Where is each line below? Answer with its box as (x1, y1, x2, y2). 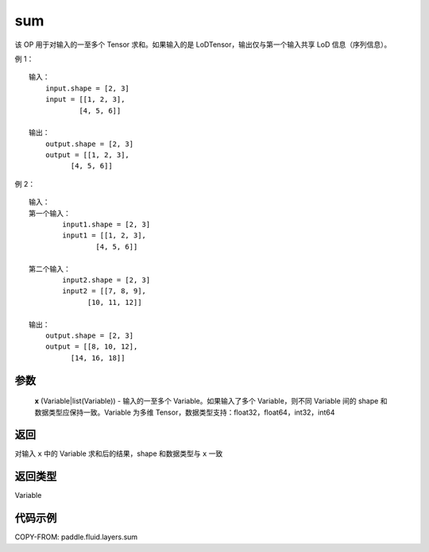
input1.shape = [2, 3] (62, 220, 151, 230)
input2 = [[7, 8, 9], (62, 287, 147, 295)
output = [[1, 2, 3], (44, 151, 130, 160)
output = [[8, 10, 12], (44, 342, 138, 351)
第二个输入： (29, 264, 71, 273)
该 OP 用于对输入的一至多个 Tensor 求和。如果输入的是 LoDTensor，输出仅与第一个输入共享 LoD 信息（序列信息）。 (14, 40, 392, 49)
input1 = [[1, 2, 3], (62, 231, 147, 240)
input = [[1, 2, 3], (44, 95, 126, 104)
